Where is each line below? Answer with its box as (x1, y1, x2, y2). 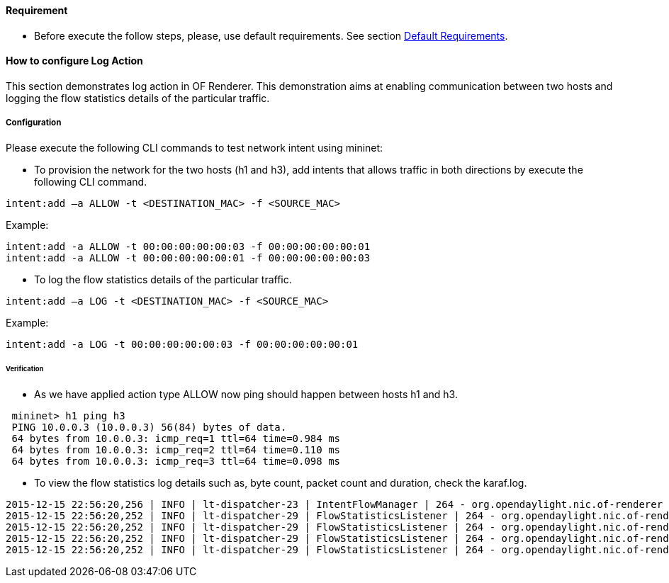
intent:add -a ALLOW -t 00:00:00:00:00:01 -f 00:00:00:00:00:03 (6, 251, 371, 264)
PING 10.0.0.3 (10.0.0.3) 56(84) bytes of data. (11, 421, 287, 434)
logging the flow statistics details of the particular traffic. (6, 91, 270, 104)
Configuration (6, 118, 62, 128)
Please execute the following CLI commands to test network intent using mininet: (6, 141, 383, 154)
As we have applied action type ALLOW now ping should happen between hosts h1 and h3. (34, 388, 458, 401)
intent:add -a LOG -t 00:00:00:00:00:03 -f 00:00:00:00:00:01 (6, 338, 359, 350)
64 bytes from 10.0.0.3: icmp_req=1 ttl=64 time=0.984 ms (11, 433, 341, 445)
